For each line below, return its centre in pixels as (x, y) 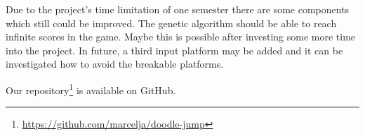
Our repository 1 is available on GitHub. (91, 89)
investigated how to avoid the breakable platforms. (115, 64)
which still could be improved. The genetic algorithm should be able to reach (171, 23)
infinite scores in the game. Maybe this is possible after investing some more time (181, 37)
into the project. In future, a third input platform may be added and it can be (174, 50)
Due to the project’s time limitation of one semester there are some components (178, 9)
